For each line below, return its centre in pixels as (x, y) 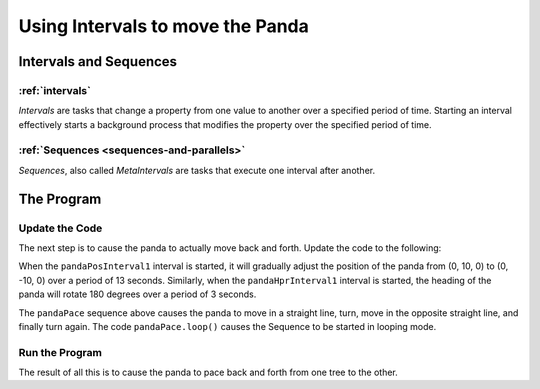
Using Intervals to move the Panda (164, 26)
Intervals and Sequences (98, 61)
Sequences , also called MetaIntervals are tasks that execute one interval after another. (196, 170)
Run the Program (60, 352)
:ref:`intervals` (55, 90)
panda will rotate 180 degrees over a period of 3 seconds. (137, 294)
